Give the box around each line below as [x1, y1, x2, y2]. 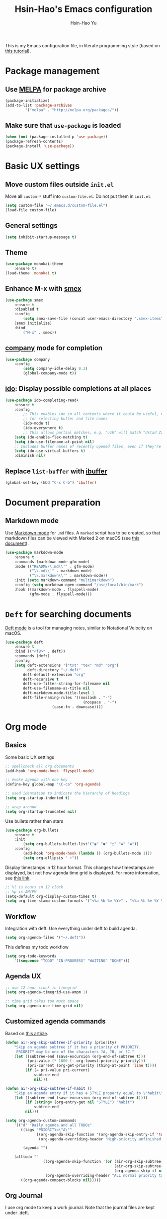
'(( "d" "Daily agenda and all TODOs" [14, 1123, 92, 1128]
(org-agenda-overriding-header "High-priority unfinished [38, 1136, 162, 1141]
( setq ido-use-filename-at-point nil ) [14, 439, 94, 444]
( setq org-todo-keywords [5, 954, 57, 958]
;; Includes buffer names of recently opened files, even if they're [14, 444, 162, 449]
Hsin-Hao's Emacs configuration [14, 3, 153, 15]
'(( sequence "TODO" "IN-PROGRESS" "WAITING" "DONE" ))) [14, 958, 130, 963]
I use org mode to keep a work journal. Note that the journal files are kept [5, 1205, 155, 1211]
